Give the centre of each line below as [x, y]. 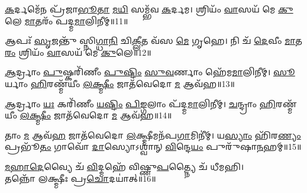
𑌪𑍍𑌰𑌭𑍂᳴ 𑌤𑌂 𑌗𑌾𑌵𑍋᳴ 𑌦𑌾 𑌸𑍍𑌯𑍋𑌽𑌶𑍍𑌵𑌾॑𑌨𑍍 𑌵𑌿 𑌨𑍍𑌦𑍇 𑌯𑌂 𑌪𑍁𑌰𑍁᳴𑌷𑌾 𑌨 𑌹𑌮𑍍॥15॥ [153, 147]
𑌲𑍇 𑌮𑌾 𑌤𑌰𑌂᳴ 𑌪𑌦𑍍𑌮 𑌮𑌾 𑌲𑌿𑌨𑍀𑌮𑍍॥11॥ [67, 20]
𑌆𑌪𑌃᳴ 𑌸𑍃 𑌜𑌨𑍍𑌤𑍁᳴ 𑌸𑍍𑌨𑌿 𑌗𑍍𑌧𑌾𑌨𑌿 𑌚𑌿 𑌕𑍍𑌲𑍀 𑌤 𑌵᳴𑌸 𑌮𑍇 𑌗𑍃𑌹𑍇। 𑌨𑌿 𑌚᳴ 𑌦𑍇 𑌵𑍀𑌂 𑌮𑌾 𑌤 [153, 41]
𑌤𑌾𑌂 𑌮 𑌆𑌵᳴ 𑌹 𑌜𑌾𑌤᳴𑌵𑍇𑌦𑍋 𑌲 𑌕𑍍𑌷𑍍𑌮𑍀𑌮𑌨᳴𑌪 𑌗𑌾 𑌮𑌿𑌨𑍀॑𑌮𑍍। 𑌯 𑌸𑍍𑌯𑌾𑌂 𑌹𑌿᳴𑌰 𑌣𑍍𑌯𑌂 [153, 135]
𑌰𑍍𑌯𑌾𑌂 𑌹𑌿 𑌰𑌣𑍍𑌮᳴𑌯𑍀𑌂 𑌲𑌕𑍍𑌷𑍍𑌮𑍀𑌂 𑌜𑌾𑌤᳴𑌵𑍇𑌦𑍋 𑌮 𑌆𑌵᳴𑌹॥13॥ [120, 83]
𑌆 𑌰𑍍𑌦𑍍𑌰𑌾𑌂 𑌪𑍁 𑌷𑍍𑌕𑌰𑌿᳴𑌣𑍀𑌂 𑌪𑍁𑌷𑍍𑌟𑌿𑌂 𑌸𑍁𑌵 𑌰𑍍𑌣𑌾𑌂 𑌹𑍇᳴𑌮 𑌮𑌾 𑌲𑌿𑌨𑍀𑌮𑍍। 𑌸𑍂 [150, 72]
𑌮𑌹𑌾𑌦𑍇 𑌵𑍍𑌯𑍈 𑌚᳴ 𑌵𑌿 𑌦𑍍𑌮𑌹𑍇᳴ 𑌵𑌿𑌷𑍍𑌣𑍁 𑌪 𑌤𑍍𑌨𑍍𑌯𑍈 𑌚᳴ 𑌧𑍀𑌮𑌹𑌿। [125, 166]
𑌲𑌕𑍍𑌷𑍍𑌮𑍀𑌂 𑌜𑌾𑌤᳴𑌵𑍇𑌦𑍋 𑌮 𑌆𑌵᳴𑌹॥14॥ [96, 115]
